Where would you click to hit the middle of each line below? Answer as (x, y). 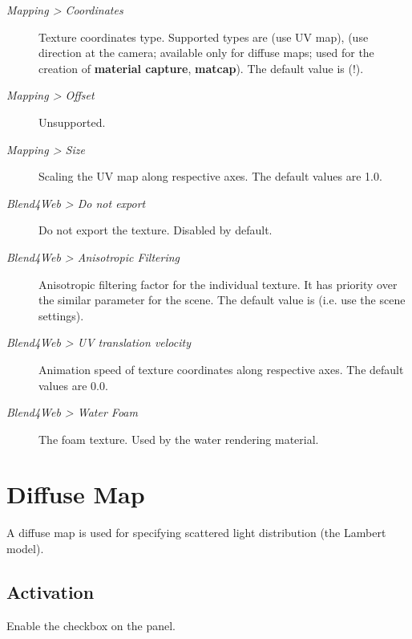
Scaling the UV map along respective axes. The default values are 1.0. (210, 176)
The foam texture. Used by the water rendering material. (179, 439)
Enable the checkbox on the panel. (91, 625)
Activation (50, 591)
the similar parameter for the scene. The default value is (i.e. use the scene (222, 300)
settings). (61, 315)
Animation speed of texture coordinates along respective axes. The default (221, 369)
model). (25, 548)
